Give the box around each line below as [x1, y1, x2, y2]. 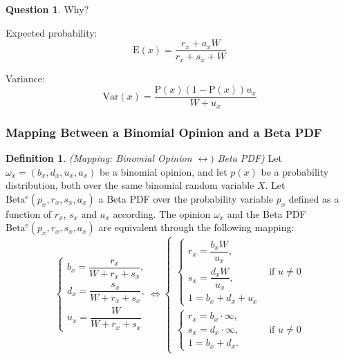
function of [6, 206, 52, 221]
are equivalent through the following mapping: [98, 220, 295, 234]
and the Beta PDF [227, 206, 306, 221]
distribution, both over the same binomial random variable [6, 178, 254, 192]
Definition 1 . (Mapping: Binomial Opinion [6, 151, 192, 165]
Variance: [6, 71, 45, 85]
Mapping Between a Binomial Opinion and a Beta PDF [6, 123, 322, 140]
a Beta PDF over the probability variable [98, 191, 274, 205]
